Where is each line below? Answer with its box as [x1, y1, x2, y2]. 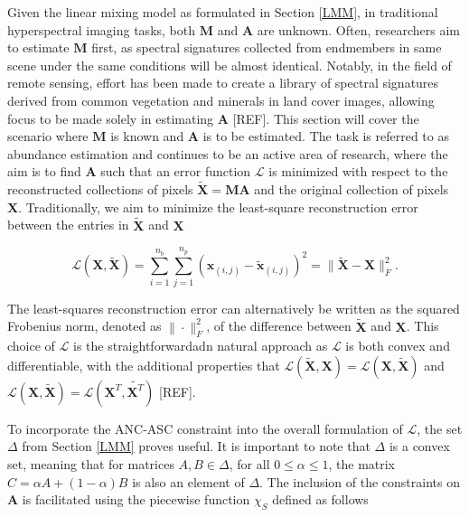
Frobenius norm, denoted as [7, 316, 162, 335]
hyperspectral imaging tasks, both [7, 20, 195, 39]
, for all [229, 455, 270, 474]
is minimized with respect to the [268, 162, 448, 181]
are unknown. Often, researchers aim [257, 20, 461, 39]
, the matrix [328, 455, 396, 474]
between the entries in [7, 215, 129, 234]
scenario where [7, 127, 89, 146]
